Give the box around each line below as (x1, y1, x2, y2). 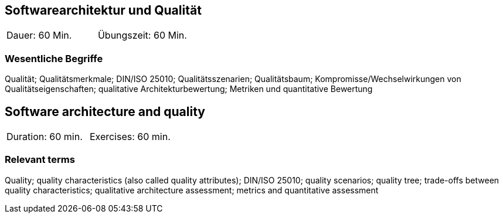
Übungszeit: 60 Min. (97, 29, 187, 42)
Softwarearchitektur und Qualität (5, 3, 202, 18)
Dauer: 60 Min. (6, 29, 72, 42)
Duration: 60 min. (6, 131, 83, 143)
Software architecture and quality (5, 104, 205, 119)
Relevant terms (5, 154, 75, 166)
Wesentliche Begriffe (5, 52, 103, 64)
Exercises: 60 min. (89, 131, 171, 143)
